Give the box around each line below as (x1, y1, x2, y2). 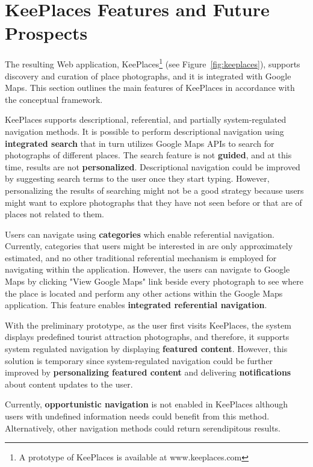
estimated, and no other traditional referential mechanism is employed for (5, 251, 277, 264)
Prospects (5, 20, 88, 45)
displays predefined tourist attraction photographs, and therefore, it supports (5, 330, 290, 343)
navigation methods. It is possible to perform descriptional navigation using (5, 125, 284, 137)
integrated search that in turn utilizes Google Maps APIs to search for (5, 137, 274, 149)
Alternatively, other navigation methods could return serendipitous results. (5, 421, 281, 434)
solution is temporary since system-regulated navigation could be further (5, 354, 273, 366)
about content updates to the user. (5, 377, 133, 390)
